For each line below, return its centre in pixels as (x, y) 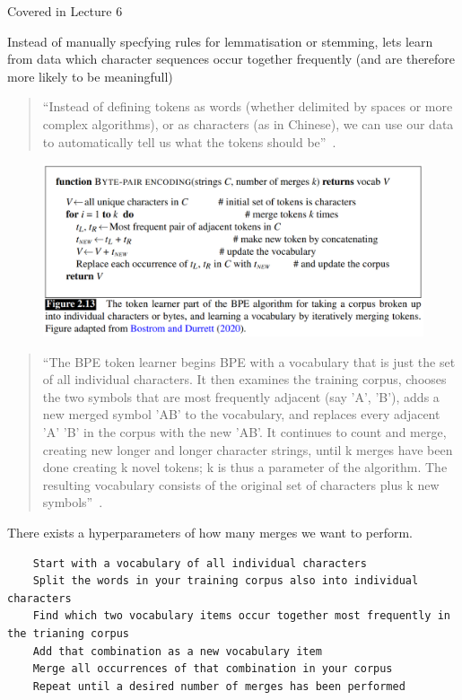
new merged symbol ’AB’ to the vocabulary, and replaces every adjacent (241, 414)
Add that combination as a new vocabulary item (177, 651)
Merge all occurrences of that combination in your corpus (213, 669)
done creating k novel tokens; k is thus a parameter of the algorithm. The (245, 467)
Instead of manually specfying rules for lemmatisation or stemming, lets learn (220, 41)
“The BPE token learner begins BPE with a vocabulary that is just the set (249, 361)
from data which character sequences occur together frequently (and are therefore (231, 59)
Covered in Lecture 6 (65, 11)
